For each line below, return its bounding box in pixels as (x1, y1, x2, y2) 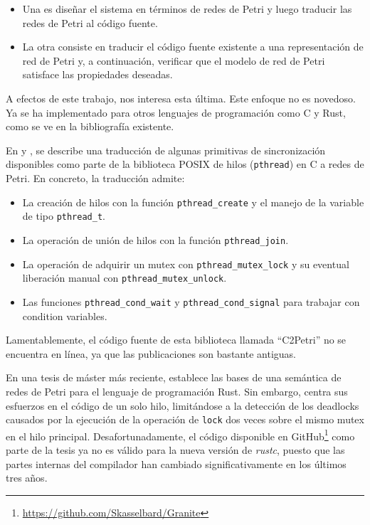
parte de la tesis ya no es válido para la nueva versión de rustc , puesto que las (6, 442, 345, 457)
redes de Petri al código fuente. (22, 15, 158, 30)
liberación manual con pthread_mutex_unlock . (22, 270, 227, 285)
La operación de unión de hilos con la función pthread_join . (22, 232, 289, 247)
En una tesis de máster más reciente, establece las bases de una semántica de (6, 370, 342, 385)
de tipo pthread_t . (22, 208, 105, 223)
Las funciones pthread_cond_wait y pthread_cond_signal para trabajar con (22, 294, 360, 309)
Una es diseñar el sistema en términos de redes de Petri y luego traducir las (22, 1, 352, 16)
